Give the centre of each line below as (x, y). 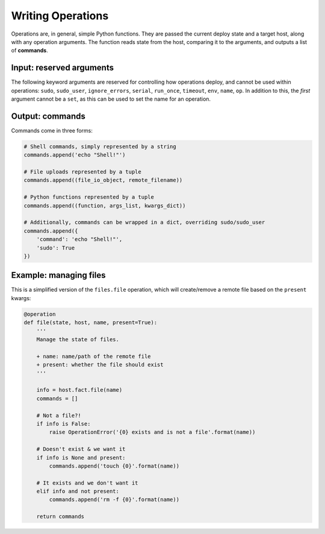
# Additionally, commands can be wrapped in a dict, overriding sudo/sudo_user (144, 222)
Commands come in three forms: (52, 130)
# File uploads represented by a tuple (82, 172)
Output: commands (48, 116)
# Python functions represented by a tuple (89, 197)
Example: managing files (58, 275)
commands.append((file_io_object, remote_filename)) (103, 180)
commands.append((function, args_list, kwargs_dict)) (105, 206)
